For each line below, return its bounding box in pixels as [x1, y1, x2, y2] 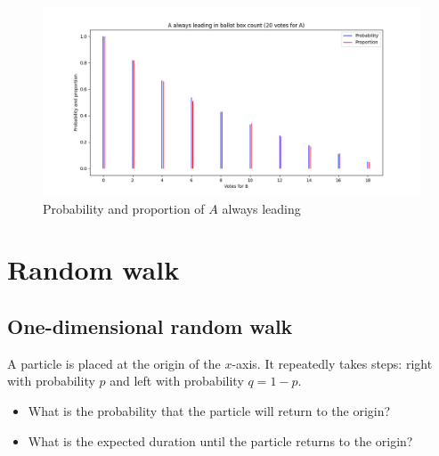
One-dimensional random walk [7, 312, 293, 339]
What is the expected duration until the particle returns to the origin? [28, 431, 413, 450]
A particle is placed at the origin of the [7, 354, 221, 372]
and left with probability [110, 371, 244, 390]
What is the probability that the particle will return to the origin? [28, 401, 391, 419]
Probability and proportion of [43, 199, 205, 217]
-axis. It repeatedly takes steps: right [232, 354, 433, 372]
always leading [222, 199, 301, 217]
